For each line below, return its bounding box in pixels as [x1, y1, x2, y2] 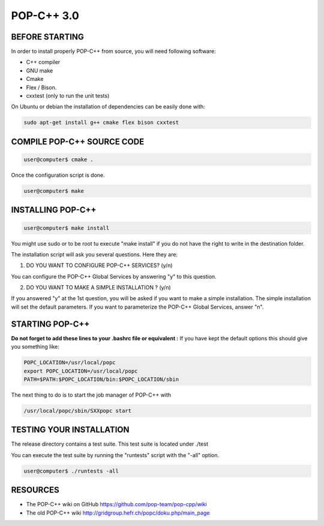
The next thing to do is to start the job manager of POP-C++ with [11, 391, 171, 398]
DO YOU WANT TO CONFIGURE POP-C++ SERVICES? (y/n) [26, 262, 173, 269]
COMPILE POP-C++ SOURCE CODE [11, 137, 145, 147]
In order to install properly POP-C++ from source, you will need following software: [11, 48, 216, 55]
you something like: [11, 343, 59, 350]
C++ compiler [26, 59, 61, 66]
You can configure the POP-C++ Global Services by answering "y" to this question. [11, 273, 217, 280]
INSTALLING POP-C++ [11, 205, 97, 215]
